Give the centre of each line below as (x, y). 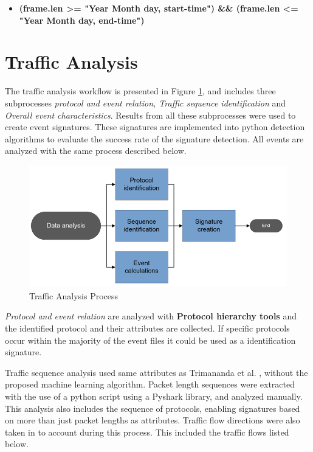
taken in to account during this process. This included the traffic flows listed (147, 432)
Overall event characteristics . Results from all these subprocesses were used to (150, 115)
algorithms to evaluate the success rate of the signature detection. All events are (154, 138)
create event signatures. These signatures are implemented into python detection (155, 127)
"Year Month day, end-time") (82, 20)
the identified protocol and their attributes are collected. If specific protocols (147, 328)
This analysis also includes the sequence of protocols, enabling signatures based (153, 408)
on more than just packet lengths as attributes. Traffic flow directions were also (153, 420)
